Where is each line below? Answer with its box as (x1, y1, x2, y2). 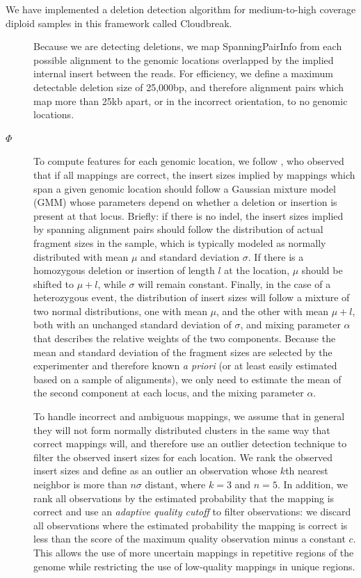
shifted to (33, 276, 74, 291)
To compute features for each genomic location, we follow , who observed (33, 154, 344, 168)
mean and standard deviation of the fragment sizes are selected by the (33, 344, 332, 359)
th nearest (285, 463, 328, 478)
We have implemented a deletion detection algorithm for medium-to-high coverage (6, 2, 356, 16)
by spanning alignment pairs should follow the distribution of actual (33, 222, 323, 236)
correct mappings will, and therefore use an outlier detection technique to (33, 436, 347, 451)
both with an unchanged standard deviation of (33, 317, 232, 332)
